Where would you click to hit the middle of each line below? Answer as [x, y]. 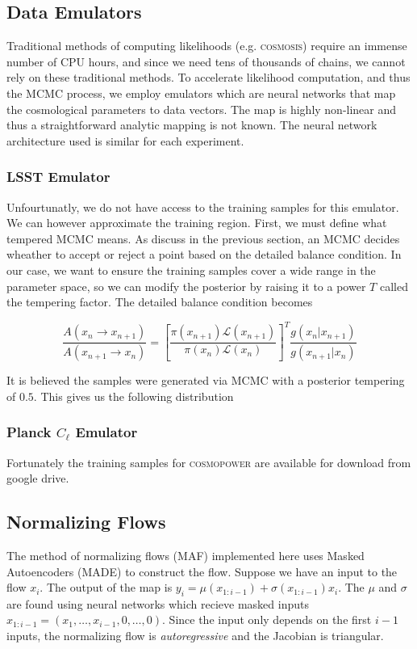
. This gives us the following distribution [133, 396]
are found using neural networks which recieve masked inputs [158, 603]
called [394, 286]
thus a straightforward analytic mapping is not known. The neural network [192, 125]
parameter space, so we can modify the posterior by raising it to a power [186, 286]
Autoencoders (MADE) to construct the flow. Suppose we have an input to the [202, 571]
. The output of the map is [106, 587]
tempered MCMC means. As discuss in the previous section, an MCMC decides [203, 238]
